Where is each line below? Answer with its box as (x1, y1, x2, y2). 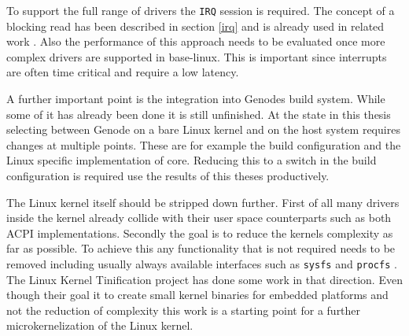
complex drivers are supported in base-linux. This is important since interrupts (6, 48, 387, 65)
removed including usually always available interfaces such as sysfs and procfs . (6, 255, 397, 271)
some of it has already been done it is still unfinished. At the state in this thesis (6, 105, 391, 122)
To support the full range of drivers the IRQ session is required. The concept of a (6, 2, 395, 18)
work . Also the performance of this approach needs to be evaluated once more (6, 33, 385, 50)
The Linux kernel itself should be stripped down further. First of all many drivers (6, 194, 400, 210)
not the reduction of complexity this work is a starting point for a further (6, 301, 361, 318)
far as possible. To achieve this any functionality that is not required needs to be (6, 240, 396, 257)
